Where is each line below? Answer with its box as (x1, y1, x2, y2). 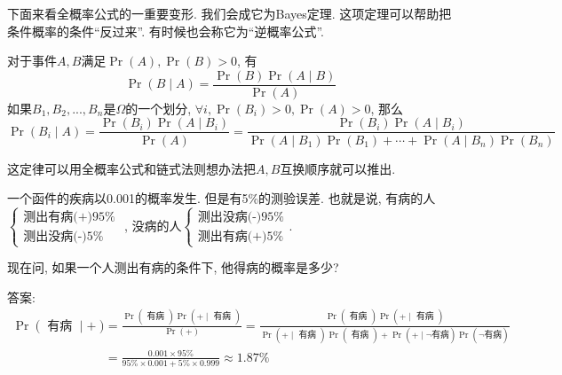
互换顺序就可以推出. (280, 159, 396, 177)
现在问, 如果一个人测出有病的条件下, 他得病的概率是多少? (7, 258, 339, 277)
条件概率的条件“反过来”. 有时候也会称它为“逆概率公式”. (7, 21, 324, 40)
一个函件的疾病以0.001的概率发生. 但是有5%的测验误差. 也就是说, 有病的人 (7, 189, 436, 207)
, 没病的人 (123, 215, 182, 234)
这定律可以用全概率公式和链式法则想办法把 (7, 159, 256, 177)
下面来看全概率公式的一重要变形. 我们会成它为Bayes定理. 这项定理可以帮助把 (7, 4, 452, 22)
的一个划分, (125, 98, 192, 117)
